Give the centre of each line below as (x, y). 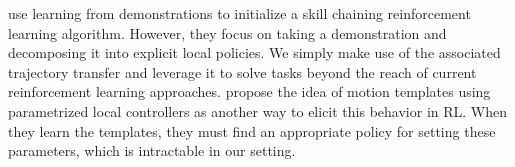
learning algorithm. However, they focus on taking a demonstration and (227, 32)
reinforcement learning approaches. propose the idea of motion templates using (249, 91)
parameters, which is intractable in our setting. (152, 150)
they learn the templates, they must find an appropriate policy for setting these (252, 130)
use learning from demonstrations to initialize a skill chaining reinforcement (239, 13)
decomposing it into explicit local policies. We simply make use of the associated (254, 52)
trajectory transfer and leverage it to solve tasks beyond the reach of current (242, 71)
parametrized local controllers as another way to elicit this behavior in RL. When (258, 110)
